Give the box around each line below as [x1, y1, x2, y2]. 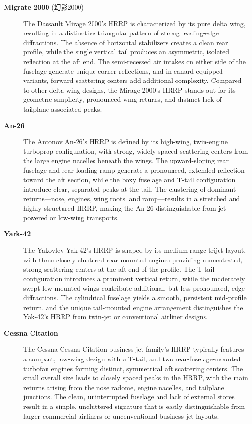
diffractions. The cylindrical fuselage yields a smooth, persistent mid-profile [23, 293, 247, 303]
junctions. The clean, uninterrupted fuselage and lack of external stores [23, 391, 235, 402]
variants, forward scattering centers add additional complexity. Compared [23, 75, 242, 85]
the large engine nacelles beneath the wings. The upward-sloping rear [23, 155, 229, 165]
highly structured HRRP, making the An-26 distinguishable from [23, 203, 216, 213]
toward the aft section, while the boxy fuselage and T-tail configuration [23, 174, 236, 184]
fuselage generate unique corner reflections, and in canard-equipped [23, 65, 223, 76]
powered [23, 212, 48, 222]
